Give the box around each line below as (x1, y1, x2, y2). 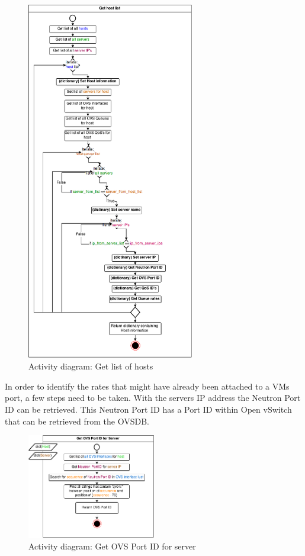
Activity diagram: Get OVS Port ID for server (28, 540, 196, 552)
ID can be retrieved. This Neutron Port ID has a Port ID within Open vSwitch (5, 403, 292, 415)
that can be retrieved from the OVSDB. (5, 414, 149, 427)
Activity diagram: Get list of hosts (28, 360, 153, 372)
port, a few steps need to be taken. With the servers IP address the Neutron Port (5, 391, 301, 404)
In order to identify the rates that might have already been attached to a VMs (5, 380, 290, 392)
